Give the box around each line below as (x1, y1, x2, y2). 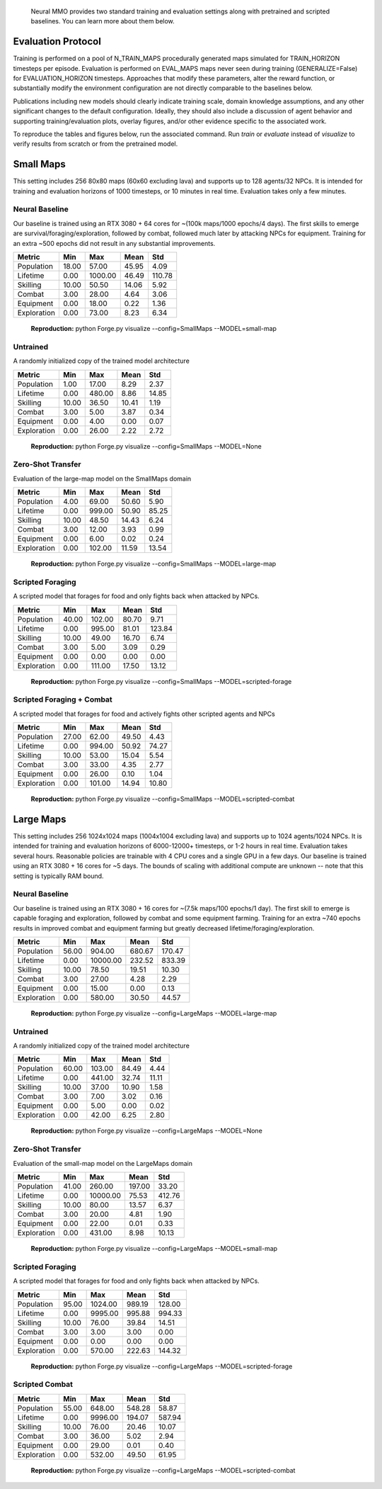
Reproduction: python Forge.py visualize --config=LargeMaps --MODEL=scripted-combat (30, 1466, 296, 1474)
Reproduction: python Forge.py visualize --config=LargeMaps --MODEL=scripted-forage (30, 1361, 293, 1371)
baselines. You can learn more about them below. (30, 17, 175, 26)
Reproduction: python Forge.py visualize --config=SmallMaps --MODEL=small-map (30, 325, 277, 333)
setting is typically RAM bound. (13, 872, 104, 880)
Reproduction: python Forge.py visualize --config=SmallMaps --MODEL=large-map (30, 560, 277, 568)
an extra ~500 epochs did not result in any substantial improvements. (13, 239, 216, 247)
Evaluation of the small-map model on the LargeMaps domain (13, 1159, 193, 1167)
